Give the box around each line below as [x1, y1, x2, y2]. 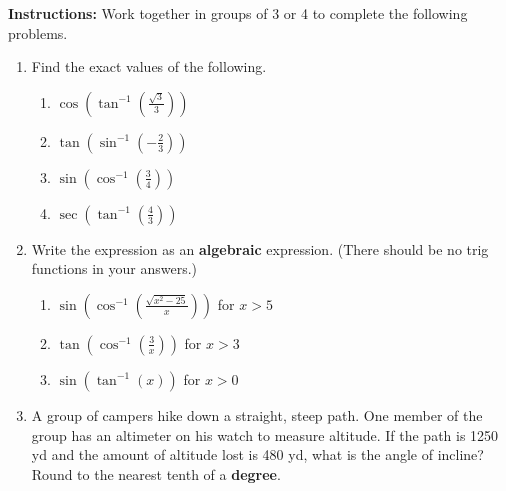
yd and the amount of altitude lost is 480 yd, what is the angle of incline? [31, 444, 484, 465]
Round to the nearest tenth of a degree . [31, 463, 281, 484]
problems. [8, 22, 68, 43]
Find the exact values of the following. [31, 56, 267, 77]
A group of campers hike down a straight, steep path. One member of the [31, 404, 483, 425]
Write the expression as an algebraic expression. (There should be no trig [31, 238, 489, 259]
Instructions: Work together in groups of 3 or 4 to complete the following [8, 3, 468, 23]
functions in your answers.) [31, 258, 198, 279]
